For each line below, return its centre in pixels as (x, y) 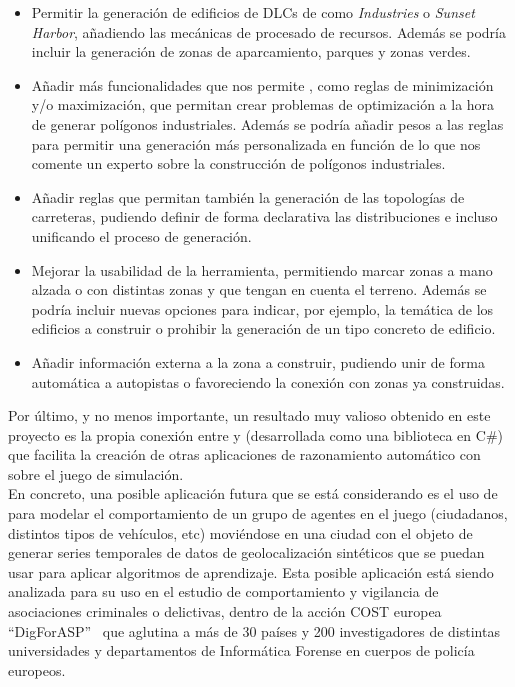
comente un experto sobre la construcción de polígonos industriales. (238, 163)
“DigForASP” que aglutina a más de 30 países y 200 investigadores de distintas (254, 630)
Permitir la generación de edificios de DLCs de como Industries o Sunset (253, 12)
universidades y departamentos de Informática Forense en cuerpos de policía (241, 650)
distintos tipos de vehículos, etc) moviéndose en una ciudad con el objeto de (240, 532)
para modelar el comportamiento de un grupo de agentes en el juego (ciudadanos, (258, 513)
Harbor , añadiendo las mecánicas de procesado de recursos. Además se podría (268, 31)
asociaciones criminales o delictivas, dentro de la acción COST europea (225, 611)
